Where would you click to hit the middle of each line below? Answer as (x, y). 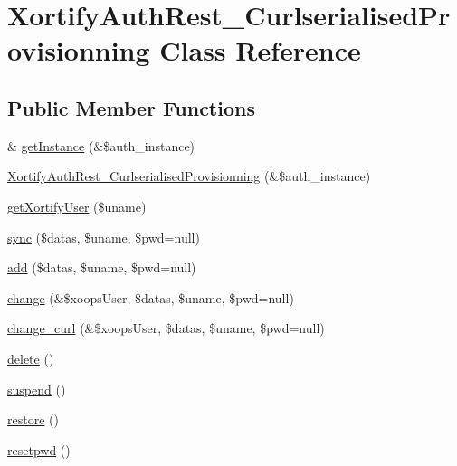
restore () (33, 419)
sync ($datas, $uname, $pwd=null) (104, 237)
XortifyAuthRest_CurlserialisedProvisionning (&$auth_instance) (189, 176)
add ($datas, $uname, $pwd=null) (102, 267)
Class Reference (260, 50)
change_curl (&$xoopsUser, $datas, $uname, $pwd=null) (166, 328)
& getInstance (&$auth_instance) (101, 145)
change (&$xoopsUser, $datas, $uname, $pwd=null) (151, 297)
